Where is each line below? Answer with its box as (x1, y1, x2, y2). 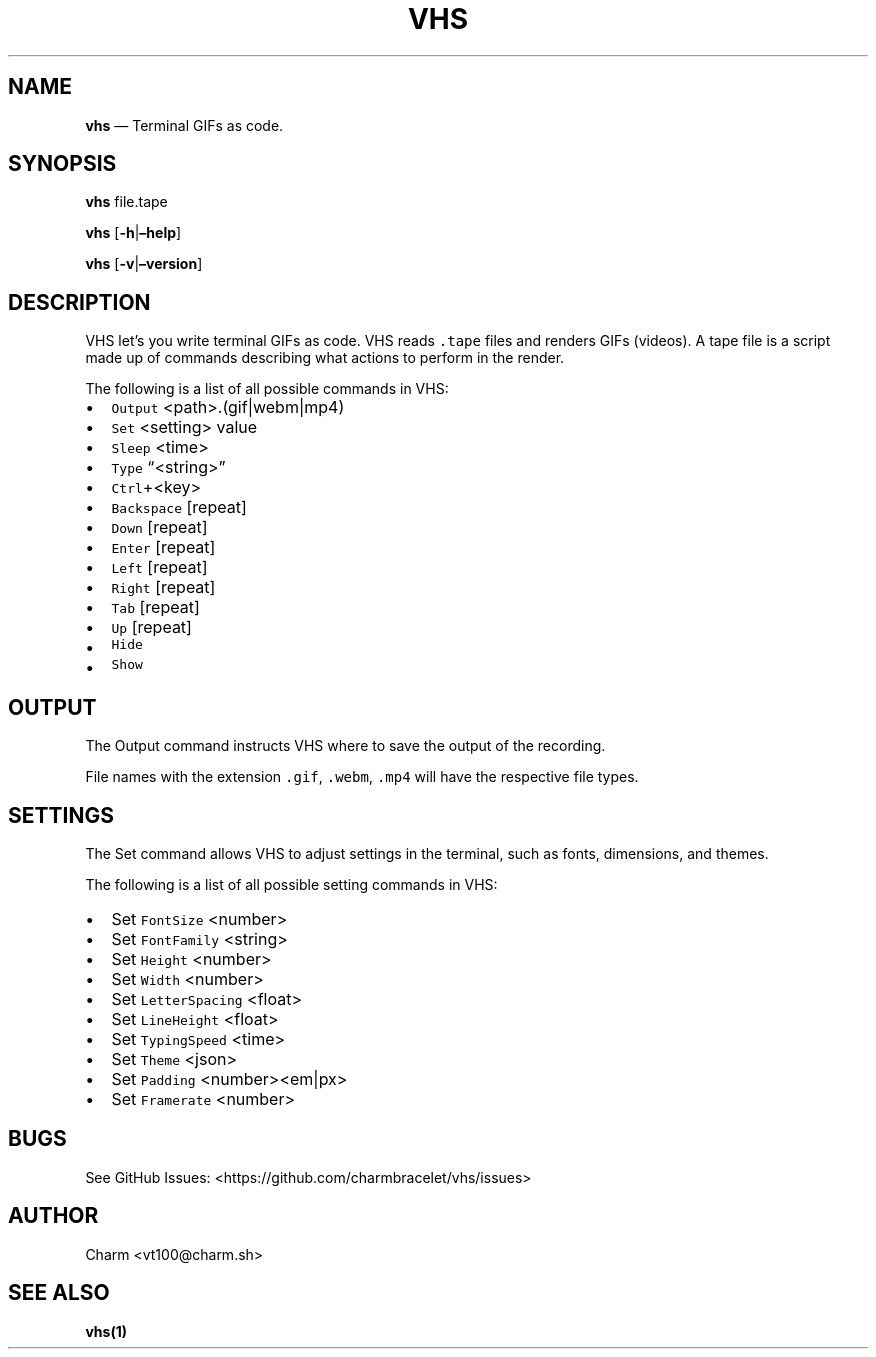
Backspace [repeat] (111, 497, 247, 518)
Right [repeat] (111, 577, 216, 598)
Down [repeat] (111, 517, 208, 538)
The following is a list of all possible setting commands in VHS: (85, 875, 498, 893)
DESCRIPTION (8, 289, 151, 315)
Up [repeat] (111, 617, 192, 638)
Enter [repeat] (111, 537, 216, 558)
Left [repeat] (111, 557, 208, 578)
